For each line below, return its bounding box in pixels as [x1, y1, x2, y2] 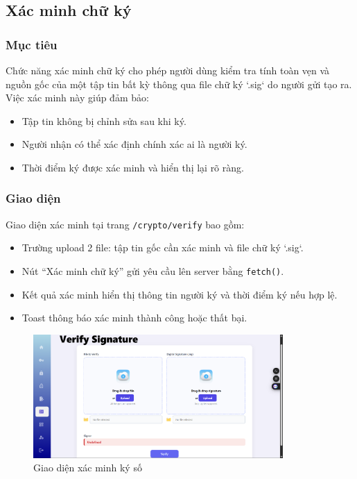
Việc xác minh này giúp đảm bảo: [6, 90, 149, 105]
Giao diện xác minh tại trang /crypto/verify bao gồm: [6, 217, 245, 231]
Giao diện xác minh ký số [33, 460, 142, 475]
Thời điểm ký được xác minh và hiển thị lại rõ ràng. [21, 160, 244, 174]
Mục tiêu [6, 35, 58, 53]
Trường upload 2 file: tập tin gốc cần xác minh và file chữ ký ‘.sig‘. [21, 240, 304, 255]
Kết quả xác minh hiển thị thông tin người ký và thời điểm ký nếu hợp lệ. [21, 287, 338, 301]
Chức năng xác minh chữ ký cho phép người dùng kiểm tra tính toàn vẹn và [6, 63, 330, 77]
